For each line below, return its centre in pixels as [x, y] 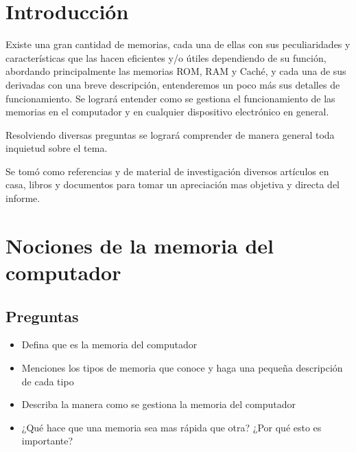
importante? [47, 441]
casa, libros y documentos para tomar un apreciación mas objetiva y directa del [173, 184]
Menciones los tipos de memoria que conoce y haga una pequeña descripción [182, 368]
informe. [23, 198]
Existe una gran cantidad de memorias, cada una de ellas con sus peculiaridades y [178, 44]
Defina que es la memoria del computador [109, 344]
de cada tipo [48, 381]
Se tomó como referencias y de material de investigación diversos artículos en [167, 171]
